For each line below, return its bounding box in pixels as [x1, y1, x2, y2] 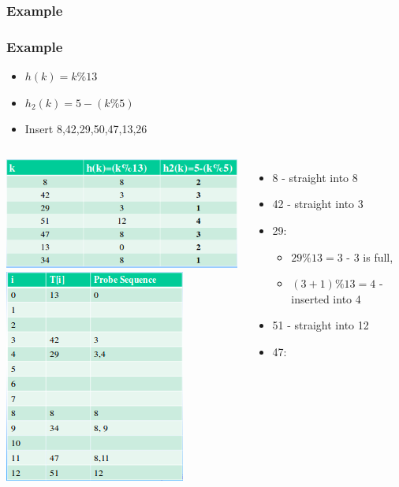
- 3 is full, [346, 248, 393, 265]
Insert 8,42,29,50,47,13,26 [24, 121, 147, 137]
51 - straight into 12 [272, 317, 369, 333]
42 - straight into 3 [272, 195, 364, 212]
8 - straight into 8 [272, 169, 358, 185]
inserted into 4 [291, 290, 361, 307]
